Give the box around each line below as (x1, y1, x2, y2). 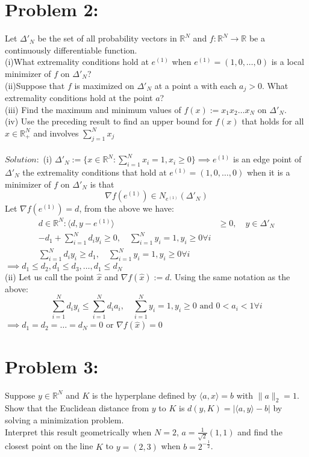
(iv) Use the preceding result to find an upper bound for (5, 115, 213, 127)
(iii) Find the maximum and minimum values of (5, 103, 181, 115)
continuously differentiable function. (5, 43, 137, 56)
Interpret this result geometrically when (5, 425, 152, 438)
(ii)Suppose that (5, 79, 65, 91)
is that (90, 177, 114, 190)
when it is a (246, 165, 290, 178)
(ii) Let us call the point (5, 270, 95, 283)
